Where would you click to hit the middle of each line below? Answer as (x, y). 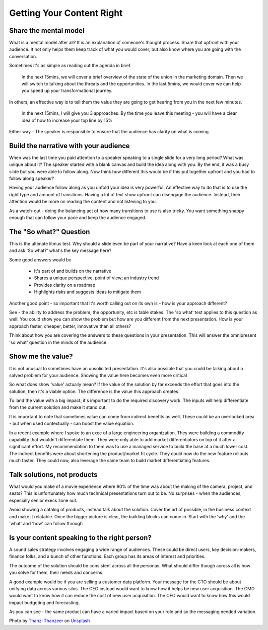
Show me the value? (41, 356)
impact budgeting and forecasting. (44, 602)
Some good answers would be (40, 260)
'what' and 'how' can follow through (46, 524)
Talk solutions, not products (53, 475)
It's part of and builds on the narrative (73, 271)
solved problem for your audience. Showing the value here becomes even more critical (98, 375)
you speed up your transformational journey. (67, 91)
